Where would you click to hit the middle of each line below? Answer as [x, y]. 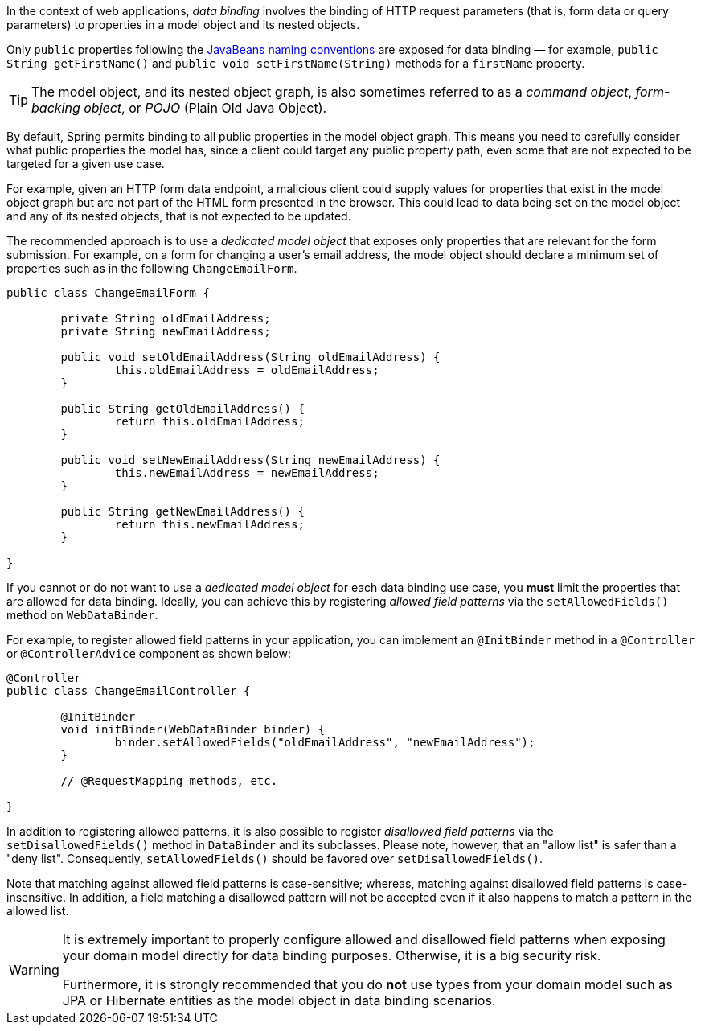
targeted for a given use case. [86, 164]
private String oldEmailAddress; [166, 318]
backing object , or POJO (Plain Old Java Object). [179, 108]
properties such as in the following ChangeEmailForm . [152, 268]
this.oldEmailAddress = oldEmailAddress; [247, 370]
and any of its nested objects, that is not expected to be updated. [179, 216]
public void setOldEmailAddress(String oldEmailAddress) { [250, 357]
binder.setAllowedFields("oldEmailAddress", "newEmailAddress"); [325, 742]
